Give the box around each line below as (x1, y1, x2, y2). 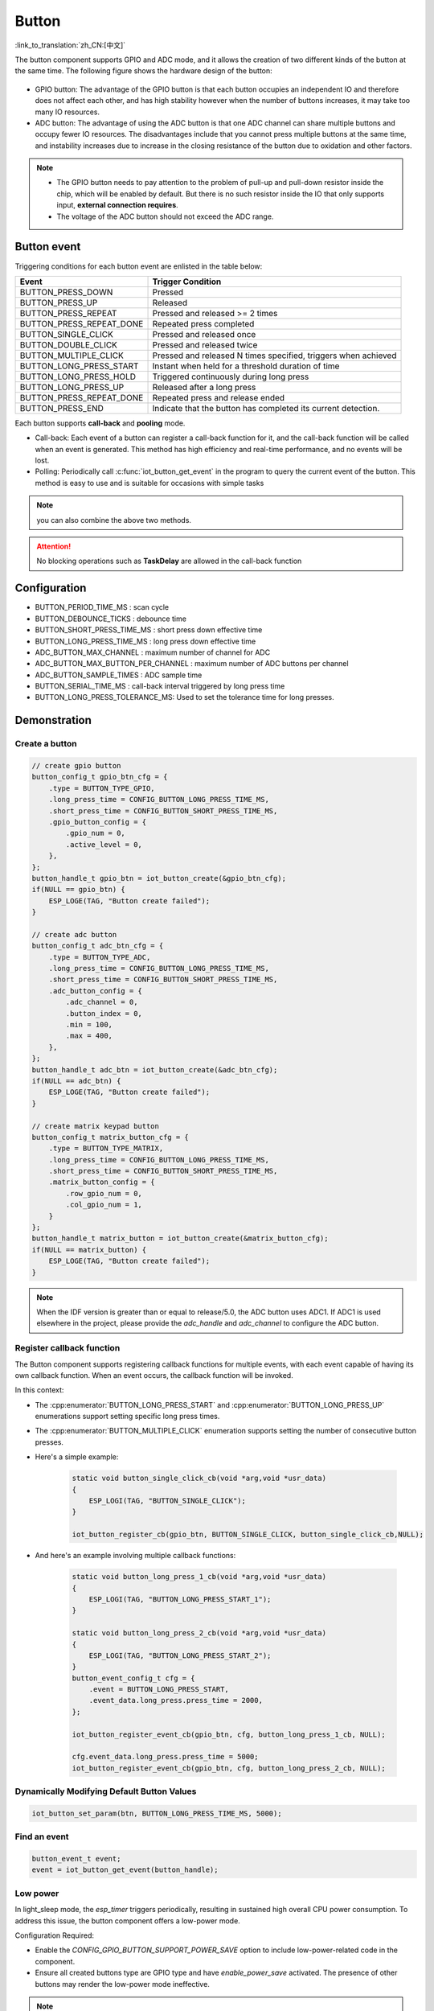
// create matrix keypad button (31, 1121, 160, 1130)
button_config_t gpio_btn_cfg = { (31, 772, 168, 782)
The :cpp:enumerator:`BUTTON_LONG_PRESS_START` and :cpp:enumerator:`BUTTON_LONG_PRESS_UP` (35, 1400, 385, 1409)
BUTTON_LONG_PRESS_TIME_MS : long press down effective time (35, 636, 256, 646)
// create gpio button (31, 761, 121, 771)
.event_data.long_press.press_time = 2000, (88, 1696, 263, 1705)
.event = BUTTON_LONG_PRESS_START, (88, 1685, 229, 1694)
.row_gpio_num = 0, (65, 1189, 142, 1198)
